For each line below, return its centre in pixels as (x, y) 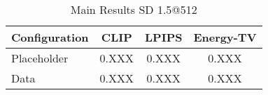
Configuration (50, 37)
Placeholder (40, 58)
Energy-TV (225, 37)
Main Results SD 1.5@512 (134, 9)
